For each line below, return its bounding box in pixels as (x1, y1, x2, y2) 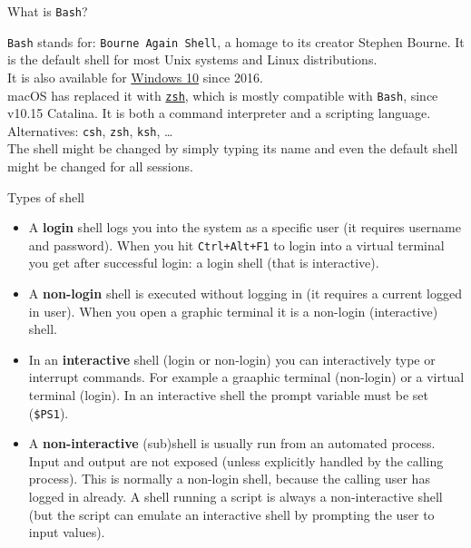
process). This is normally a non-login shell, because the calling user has (28, 469, 430, 488)
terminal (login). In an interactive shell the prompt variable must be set (28, 386, 429, 404)
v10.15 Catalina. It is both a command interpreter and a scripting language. (7, 103, 431, 122)
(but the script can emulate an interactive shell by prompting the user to (28, 504, 435, 524)
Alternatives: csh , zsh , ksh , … (7, 121, 173, 140)
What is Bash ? (7, 2, 88, 20)
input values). (28, 523, 105, 542)
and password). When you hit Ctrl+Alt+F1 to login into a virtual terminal (28, 235, 445, 254)
